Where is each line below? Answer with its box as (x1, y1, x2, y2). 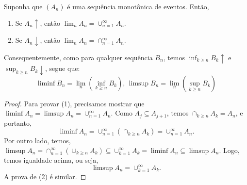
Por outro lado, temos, (4, 135, 71, 146)
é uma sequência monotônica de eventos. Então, (67, 1, 209, 11)
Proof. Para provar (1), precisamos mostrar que (4, 98, 145, 108)
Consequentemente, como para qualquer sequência (4, 52, 153, 63)
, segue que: (45, 63, 80, 73)
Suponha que (4, 1, 43, 11)
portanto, (4, 118, 32, 128)
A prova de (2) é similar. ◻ (4, 171, 86, 181)
